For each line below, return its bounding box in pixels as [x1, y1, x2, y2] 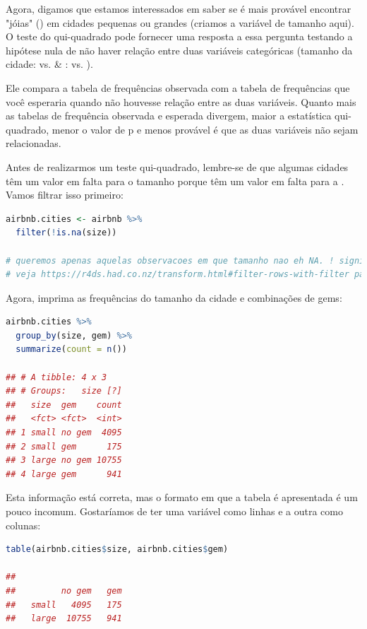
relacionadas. [6, 136, 61, 151]
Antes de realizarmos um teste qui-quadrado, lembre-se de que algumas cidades [6, 159, 349, 174]
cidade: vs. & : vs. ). [6, 57, 93, 71]
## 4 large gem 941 [6, 469, 122, 479]
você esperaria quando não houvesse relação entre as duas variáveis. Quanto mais [6, 94, 356, 109]
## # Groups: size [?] [6, 386, 122, 396]
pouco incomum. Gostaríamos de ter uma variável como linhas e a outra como [6, 504, 343, 518]
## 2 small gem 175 [6, 441, 122, 452]
